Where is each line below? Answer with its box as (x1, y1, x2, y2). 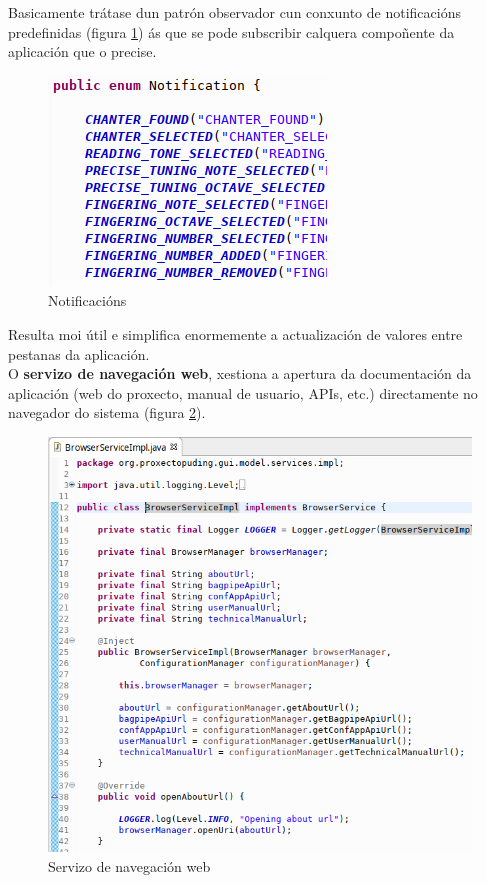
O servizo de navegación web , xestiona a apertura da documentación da (8, 363, 472, 384)
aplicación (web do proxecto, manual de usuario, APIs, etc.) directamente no (8, 382, 478, 403)
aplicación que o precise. (8, 41, 157, 62)
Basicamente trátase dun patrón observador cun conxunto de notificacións (8, 2, 461, 22)
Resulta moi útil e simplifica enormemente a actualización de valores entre (8, 323, 463, 344)
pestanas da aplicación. (8, 343, 150, 364)
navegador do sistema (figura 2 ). (8, 402, 206, 423)
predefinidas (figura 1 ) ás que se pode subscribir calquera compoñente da (8, 21, 455, 42)
